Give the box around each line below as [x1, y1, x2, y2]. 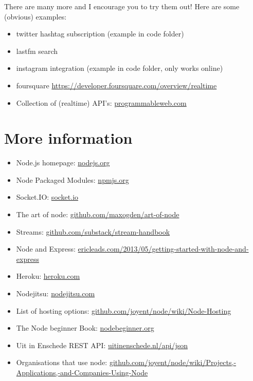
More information [4, 127, 133, 148]
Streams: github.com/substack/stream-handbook [16, 226, 170, 237]
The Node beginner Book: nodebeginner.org [16, 322, 154, 333]
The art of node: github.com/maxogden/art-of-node [16, 209, 179, 220]
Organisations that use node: [16, 357, 107, 368]
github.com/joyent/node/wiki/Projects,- [109, 357, 237, 368]
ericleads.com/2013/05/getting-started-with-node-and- [78, 243, 249, 254]
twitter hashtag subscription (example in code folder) [16, 28, 184, 39]
